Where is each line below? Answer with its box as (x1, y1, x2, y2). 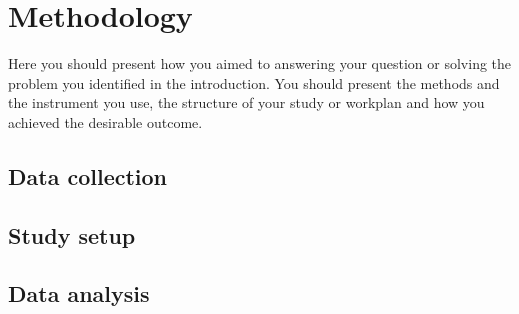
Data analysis (8, 278, 150, 309)
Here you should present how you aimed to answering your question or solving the (8, 53, 512, 74)
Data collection (8, 160, 168, 191)
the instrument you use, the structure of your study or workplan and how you (8, 92, 485, 113)
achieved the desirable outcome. (8, 111, 203, 132)
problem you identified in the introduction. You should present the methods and (8, 72, 500, 93)
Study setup (8, 219, 136, 250)
